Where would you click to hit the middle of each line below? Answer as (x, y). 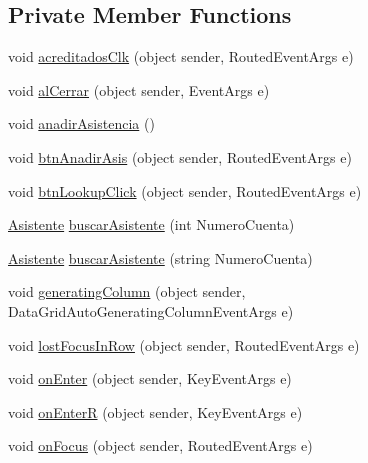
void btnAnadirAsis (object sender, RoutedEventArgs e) (180, 156)
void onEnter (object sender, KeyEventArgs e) (150, 378)
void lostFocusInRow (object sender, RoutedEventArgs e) (184, 344)
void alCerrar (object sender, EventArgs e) (139, 89)
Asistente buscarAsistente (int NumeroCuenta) (151, 224)
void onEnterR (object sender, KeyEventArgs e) (155, 411)
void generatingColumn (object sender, (127, 291)
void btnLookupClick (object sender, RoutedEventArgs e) (185, 190)
